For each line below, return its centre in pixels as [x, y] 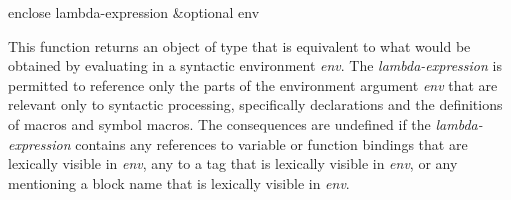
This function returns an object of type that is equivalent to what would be [239, 45]
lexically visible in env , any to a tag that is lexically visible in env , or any [233, 163]
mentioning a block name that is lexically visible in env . [179, 182]
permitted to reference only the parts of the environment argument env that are [253, 84]
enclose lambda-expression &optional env [134, 12]
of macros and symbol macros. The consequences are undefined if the [219, 123]
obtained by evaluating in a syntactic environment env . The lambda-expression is [255, 65]
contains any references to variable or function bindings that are [271, 143]
